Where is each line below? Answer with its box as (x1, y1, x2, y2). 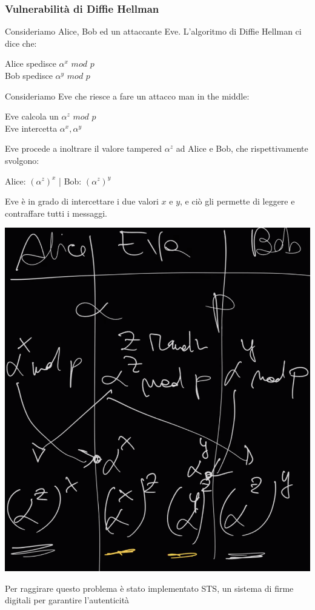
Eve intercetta (5, 121, 58, 134)
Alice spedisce (5, 57, 56, 70)
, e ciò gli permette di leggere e (180, 195, 295, 208)
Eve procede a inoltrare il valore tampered (5, 142, 162, 155)
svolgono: (5, 154, 39, 166)
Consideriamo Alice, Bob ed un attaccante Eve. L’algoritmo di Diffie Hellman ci (5, 25, 302, 38)
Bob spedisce (5, 69, 53, 81)
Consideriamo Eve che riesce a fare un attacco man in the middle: (5, 89, 250, 102)
